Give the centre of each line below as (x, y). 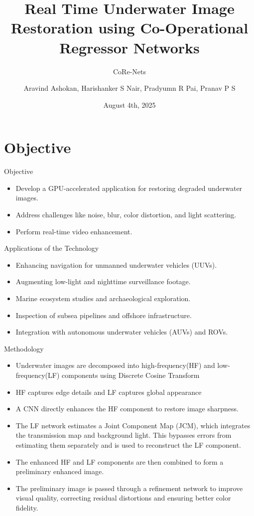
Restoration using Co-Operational (129, 28)
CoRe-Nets (129, 71)
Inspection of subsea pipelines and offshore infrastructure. (104, 315)
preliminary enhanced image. (60, 471)
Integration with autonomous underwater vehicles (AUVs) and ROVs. (122, 332)
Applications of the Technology (52, 248)
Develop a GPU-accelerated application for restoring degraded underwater (129, 188)
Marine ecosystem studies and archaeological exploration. (103, 298)
